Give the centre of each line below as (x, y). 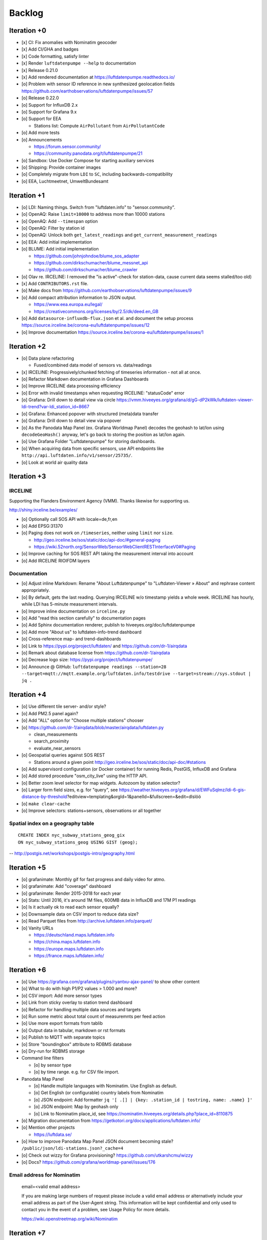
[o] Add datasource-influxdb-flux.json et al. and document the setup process (108, 318)
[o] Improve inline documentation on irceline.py (73, 611)
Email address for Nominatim (45, 1175)
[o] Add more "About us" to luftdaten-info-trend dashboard (82, 632)
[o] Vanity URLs (38, 928)
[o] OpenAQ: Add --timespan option (60, 221)
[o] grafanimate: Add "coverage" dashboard (66, 886)
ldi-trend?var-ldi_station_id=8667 (55, 407)
